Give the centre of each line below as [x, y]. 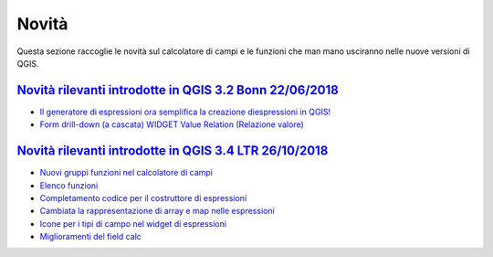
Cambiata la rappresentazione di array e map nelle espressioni [157, 211]
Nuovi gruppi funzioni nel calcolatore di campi [126, 173]
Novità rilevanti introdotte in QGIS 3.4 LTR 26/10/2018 [173, 151]
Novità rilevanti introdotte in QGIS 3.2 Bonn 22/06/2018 [178, 90]
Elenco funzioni [69, 185]
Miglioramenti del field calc [90, 237]
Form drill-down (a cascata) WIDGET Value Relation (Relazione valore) [172, 124]
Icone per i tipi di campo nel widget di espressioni [133, 223]
